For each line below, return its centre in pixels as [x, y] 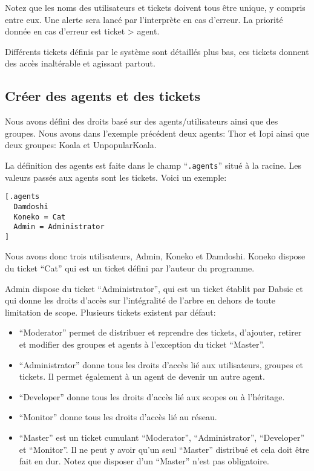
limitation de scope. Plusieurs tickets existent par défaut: [110, 312]
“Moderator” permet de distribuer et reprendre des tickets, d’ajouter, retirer [160, 332]
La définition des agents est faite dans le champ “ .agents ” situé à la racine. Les [153, 165]
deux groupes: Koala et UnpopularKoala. [81, 145]
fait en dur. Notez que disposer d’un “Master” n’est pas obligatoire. [144, 461]
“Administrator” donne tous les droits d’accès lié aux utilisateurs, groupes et [161, 364]
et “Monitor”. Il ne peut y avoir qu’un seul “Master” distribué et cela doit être [164, 449]
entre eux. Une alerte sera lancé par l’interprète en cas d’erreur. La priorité [144, 19]
